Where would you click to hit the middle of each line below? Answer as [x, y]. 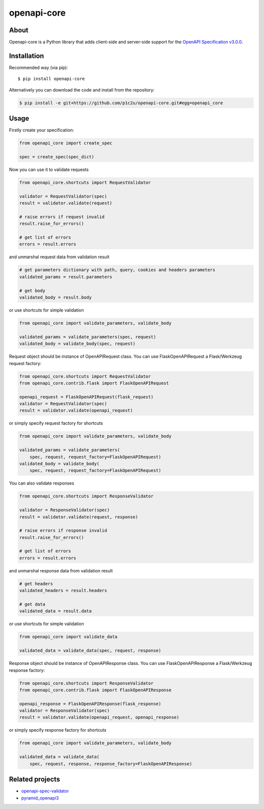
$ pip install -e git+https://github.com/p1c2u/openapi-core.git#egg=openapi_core [121, 103]
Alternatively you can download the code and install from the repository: [82, 90]
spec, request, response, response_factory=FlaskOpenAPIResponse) [111, 764]
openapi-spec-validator [45, 791]
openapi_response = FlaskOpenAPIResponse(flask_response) [90, 704]
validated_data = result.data [55, 611]
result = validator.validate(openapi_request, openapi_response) [99, 717]
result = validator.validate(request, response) [79, 517]
